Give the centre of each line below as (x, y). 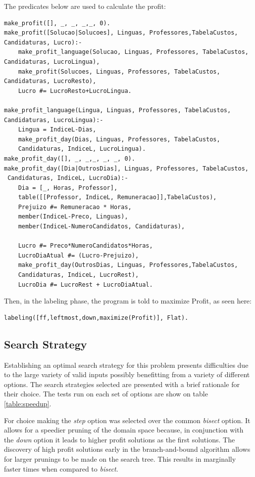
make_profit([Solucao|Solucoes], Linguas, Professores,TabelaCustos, (121, 33)
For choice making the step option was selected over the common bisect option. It (127, 420)
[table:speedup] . (28, 403)
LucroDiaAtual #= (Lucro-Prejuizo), (78, 255)
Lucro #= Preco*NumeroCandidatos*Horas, (85, 246)
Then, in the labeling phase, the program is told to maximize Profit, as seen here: (128, 301)
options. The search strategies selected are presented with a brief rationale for (122, 384)
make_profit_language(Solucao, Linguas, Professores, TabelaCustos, (133, 52)
